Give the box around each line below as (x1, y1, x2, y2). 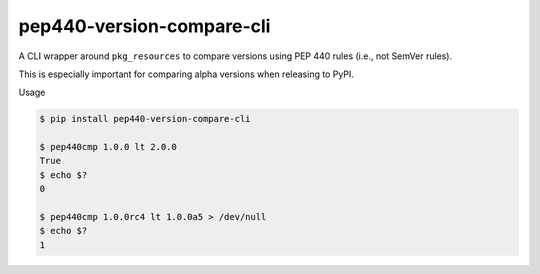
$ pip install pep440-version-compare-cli (39, 113, 251, 125)
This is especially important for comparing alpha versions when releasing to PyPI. (18, 68, 355, 80)
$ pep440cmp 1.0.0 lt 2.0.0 (39, 141, 177, 153)
